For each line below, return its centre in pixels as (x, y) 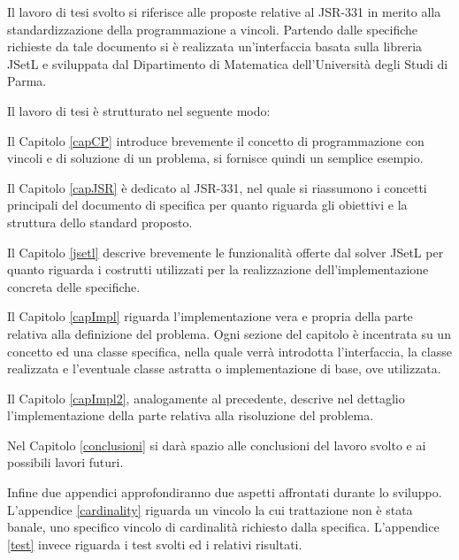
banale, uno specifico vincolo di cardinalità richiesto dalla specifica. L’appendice (223, 527)
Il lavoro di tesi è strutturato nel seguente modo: (139, 110)
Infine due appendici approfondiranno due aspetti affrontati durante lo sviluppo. (225, 492)
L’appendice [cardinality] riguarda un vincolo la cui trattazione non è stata (210, 509)
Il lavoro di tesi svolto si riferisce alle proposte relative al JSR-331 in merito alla (224, 12)
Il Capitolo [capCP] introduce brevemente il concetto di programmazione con (216, 140)
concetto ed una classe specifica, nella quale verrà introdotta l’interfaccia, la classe (229, 351)
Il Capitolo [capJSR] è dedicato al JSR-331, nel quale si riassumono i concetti (217, 187)
